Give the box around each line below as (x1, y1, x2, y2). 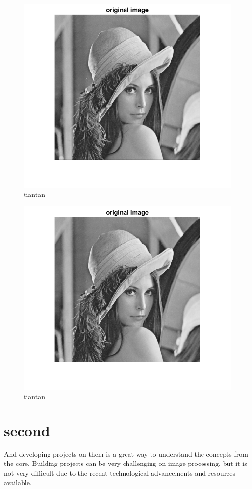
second (4, 420, 50, 440)
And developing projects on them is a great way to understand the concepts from (4, 448, 248, 459)
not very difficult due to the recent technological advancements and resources (4, 467, 236, 478)
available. (4, 477, 32, 488)
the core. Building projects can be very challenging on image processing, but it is (4, 458, 247, 468)
